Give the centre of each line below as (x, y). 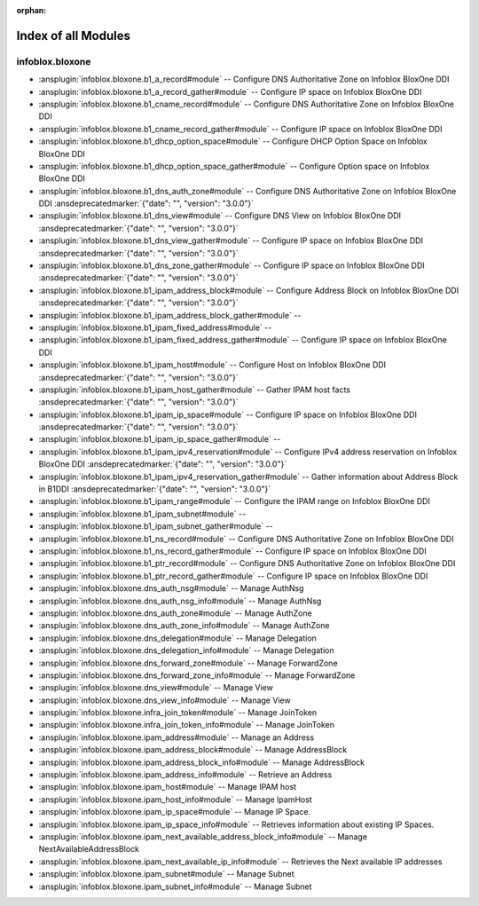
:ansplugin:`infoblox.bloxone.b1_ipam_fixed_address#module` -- (155, 327)
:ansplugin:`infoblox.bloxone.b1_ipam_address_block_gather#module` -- (170, 315)
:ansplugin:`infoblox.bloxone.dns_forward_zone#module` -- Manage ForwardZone (188, 663)
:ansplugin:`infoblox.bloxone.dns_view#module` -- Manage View (156, 688)
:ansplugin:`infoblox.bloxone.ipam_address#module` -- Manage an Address (177, 737)
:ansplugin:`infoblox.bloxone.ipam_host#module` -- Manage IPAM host (168, 787)
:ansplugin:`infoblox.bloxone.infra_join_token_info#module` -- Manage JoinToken (186, 725)
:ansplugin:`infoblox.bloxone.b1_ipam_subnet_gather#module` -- (156, 526)
